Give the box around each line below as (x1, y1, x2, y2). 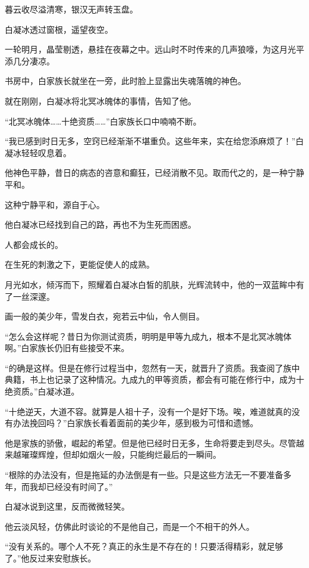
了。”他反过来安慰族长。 (5, 552, 96, 564)
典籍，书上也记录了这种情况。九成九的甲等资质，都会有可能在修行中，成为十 (5, 373, 304, 386)
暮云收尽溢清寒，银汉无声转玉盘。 (5, 3, 138, 15)
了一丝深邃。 (5, 290, 55, 302)
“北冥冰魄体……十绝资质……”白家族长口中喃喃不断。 (5, 114, 201, 127)
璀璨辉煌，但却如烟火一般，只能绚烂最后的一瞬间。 (21, 448, 221, 461)
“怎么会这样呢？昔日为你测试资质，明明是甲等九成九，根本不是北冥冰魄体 (5, 330, 292, 342)
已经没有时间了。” (46, 480, 113, 492)
